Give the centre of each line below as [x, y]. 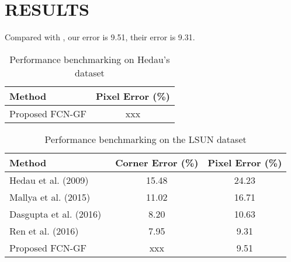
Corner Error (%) [157, 162]
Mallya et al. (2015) [50, 197]
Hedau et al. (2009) [49, 180]
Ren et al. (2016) [44, 230]
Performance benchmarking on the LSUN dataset [145, 139]
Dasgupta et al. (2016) [56, 214]
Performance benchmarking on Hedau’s [90, 59]
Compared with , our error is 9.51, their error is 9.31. [100, 37]
